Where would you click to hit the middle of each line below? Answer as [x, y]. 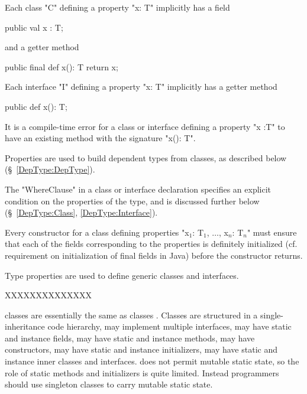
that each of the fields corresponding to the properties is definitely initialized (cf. [151, 244]
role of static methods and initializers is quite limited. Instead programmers [142, 372]
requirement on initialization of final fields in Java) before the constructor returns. [154, 255]
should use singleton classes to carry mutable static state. [109, 384]
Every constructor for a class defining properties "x [97, 232]
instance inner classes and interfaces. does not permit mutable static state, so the [152, 361]
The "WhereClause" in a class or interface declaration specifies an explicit [138, 189]
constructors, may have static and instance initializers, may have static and [141, 349]
